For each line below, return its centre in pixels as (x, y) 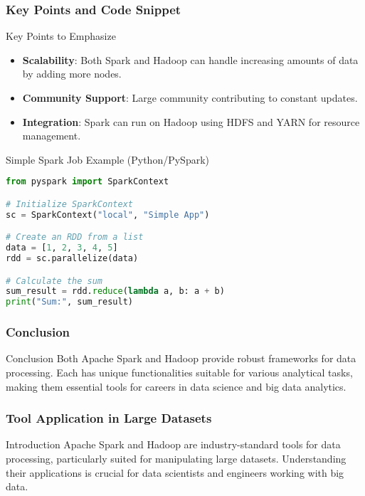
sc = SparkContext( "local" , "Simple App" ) (108, 215)
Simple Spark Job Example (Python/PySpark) (107, 159)
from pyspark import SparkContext (88, 182)
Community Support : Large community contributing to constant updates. (190, 97)
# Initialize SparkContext (69, 204)
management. (52, 136)
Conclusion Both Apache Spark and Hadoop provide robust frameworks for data (181, 358)
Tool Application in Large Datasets (109, 418)
